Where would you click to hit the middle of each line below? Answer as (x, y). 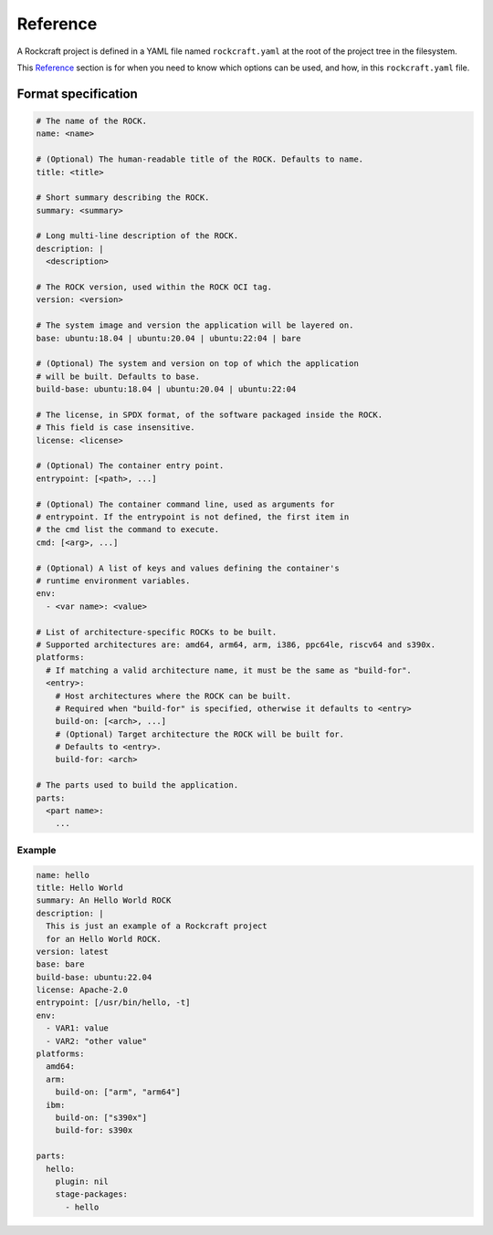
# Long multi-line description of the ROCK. (137, 236)
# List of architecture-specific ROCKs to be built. (157, 632)
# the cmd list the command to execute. (127, 530)
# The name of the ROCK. (92, 120)
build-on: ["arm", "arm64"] (118, 1092)
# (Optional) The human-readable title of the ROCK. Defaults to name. (200, 159)
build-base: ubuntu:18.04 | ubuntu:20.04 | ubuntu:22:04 (166, 389)
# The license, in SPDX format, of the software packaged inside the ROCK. (210, 414)
